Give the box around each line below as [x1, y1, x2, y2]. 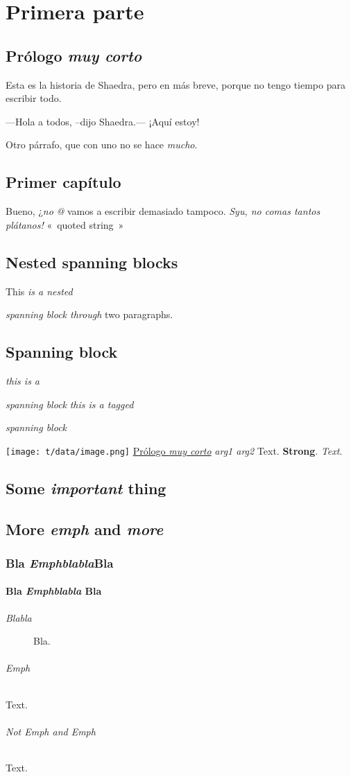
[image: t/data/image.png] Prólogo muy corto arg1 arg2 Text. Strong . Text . [6, 443, 343, 457]
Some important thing [6, 477, 166, 498]
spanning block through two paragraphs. [6, 307, 173, 322]
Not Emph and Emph [6, 724, 96, 738]
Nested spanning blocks [6, 251, 178, 272]
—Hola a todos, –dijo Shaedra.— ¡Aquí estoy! [6, 114, 200, 128]
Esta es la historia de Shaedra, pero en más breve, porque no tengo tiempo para [6, 77, 345, 91]
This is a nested [6, 283, 73, 298]
